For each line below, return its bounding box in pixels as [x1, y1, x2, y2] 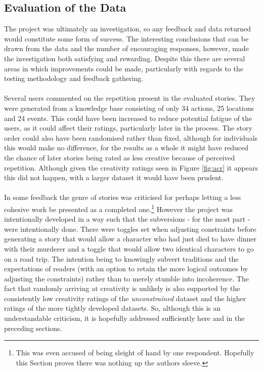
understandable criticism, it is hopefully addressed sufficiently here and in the [4, 313, 245, 323]
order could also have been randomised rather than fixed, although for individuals [4, 132, 258, 143]
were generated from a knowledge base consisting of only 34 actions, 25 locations [4, 102, 254, 113]
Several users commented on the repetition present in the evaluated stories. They [4, 93, 255, 103]
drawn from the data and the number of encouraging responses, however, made [4, 43, 249, 54]
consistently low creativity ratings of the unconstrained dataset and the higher [4, 293, 246, 303]
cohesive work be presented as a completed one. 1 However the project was [4, 202, 233, 214]
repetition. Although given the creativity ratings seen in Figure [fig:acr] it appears [4, 162, 258, 173]
